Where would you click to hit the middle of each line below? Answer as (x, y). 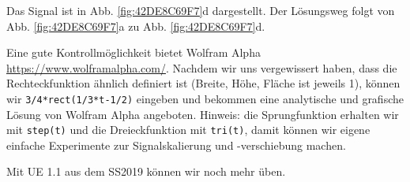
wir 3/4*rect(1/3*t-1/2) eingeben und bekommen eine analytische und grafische (205, 98)
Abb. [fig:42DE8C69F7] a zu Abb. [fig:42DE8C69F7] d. (136, 26)
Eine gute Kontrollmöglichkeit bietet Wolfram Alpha (134, 52)
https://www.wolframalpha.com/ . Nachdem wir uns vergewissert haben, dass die (202, 67)
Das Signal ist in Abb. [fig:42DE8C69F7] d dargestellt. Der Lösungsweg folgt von (201, 10)
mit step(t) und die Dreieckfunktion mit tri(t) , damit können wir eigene (188, 130)
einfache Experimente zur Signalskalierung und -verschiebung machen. (176, 145)
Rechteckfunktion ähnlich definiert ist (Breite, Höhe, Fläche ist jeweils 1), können (203, 83)
